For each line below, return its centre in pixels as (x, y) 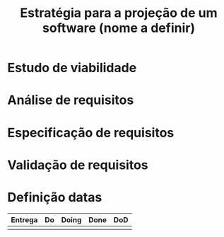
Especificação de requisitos (91, 133)
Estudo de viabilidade (72, 68)
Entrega (24, 219)
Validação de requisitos (78, 165)
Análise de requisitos (71, 100)
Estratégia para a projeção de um (119, 13)
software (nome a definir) (119, 28)
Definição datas (55, 197)
